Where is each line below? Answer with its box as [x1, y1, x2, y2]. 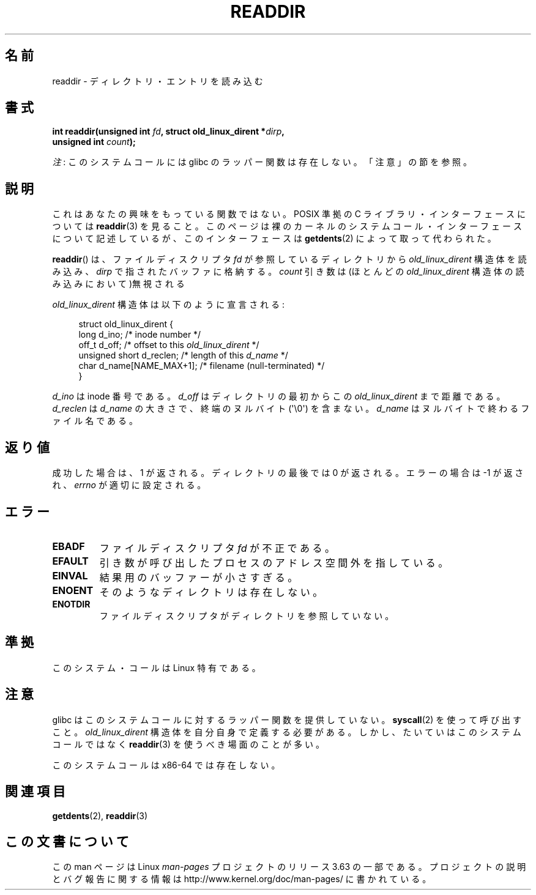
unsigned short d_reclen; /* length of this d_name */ [78, 350, 288, 361]
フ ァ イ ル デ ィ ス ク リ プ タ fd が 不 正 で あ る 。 [99, 541, 335, 554]
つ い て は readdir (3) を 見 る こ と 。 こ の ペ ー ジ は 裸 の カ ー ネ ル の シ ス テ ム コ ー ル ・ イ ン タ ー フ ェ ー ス [52, 221, 522, 232]
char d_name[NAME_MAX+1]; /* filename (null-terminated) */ [78, 360, 325, 371]
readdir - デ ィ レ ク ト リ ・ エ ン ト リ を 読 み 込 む [52, 75, 263, 86]
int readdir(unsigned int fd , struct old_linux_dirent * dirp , [52, 126, 285, 137]
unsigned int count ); [52, 136, 136, 147]
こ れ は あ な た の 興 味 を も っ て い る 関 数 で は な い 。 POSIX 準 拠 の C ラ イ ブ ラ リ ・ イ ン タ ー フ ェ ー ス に [52, 209, 526, 220]
